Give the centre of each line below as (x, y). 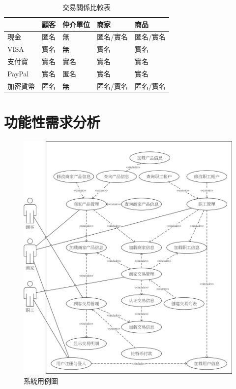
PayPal (18, 73)
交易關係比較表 (87, 7)
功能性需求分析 (52, 122)
